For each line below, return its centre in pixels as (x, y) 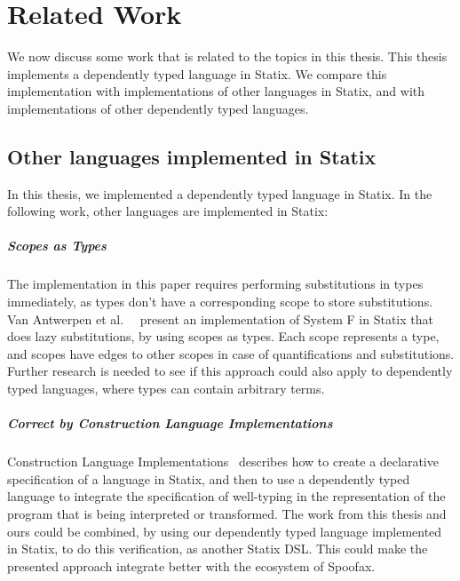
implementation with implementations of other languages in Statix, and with (216, 91)
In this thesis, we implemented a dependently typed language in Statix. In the (220, 193)
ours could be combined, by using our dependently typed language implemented (225, 531)
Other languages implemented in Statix (192, 156)
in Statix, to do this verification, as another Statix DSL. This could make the (218, 549)
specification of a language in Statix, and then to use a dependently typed (209, 478)
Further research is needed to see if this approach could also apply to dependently (230, 371)
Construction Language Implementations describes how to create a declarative (223, 462)
